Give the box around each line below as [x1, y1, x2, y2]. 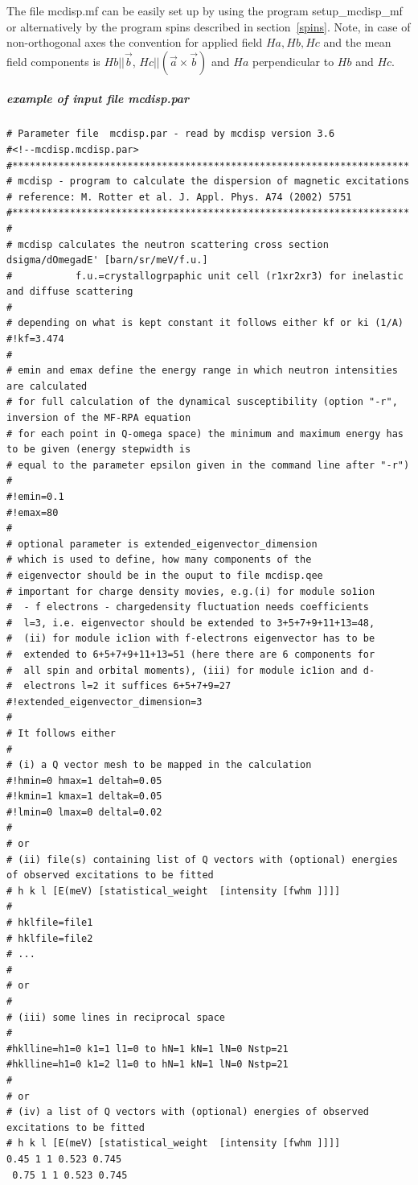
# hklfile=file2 [6, 932, 93, 944]
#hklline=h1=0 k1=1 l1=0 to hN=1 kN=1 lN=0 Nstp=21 [6, 1043, 289, 1055]
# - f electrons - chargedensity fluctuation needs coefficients [6, 601, 370, 613]
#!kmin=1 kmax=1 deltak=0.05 [6, 791, 162, 803]
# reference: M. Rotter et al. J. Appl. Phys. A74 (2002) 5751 [6, 191, 352, 203]
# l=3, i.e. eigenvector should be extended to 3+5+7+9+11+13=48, [6, 617, 375, 629]
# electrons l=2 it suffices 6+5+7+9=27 [6, 680, 232, 692]
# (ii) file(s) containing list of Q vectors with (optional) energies [6, 853, 398, 865]
